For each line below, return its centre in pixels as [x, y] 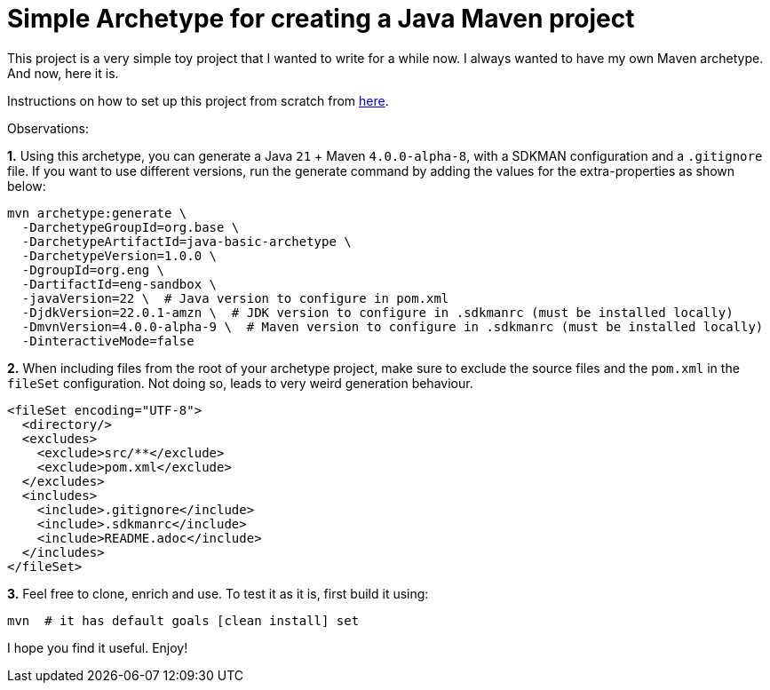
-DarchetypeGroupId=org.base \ [131, 227]
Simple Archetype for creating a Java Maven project [321, 19]
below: [27, 186]
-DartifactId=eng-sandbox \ [119, 284]
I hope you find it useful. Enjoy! [98, 647]
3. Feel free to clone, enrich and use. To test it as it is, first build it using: [218, 593]
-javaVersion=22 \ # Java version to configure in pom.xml [235, 298]
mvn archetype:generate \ [97, 213]
